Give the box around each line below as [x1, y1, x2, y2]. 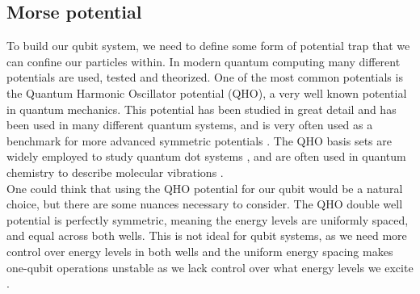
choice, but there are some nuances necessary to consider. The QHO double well [6, 195, 403, 212]
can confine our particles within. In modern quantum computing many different [6, 52, 401, 69]
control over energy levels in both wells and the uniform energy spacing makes [6, 242, 393, 259]
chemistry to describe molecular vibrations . [6, 163, 224, 180]
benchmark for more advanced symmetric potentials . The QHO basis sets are [6, 132, 392, 149]
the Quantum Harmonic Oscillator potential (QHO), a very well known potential [6, 84, 407, 101]
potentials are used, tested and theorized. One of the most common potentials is [6, 69, 403, 86]
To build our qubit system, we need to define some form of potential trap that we [6, 37, 410, 54]
